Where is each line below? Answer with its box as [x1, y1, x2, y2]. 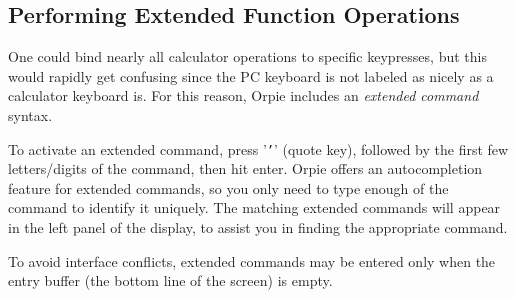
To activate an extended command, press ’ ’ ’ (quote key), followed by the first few [8, 138, 509, 159]
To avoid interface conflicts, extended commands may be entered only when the [8, 250, 496, 271]
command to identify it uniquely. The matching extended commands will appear [8, 197, 501, 218]
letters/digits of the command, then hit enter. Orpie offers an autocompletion [8, 158, 483, 179]
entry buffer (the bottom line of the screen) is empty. [8, 270, 333, 291]
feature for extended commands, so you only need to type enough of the [8, 177, 449, 198]
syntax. [8, 104, 53, 125]
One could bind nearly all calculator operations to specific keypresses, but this [8, 46, 487, 67]
